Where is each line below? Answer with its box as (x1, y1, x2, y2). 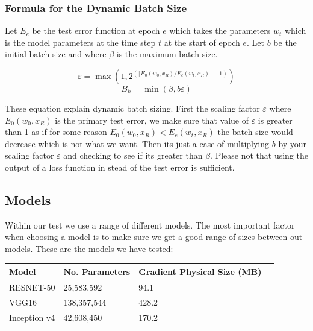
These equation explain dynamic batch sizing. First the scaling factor (5, 102, 260, 114)
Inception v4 (9, 311, 55, 323)
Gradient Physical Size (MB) (138, 265, 262, 278)
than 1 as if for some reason (5, 125, 107, 138)
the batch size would (217, 125, 293, 138)
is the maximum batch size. (116, 48, 218, 60)
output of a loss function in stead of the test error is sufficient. (5, 160, 235, 173)
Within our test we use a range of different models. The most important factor (5, 218, 295, 231)
